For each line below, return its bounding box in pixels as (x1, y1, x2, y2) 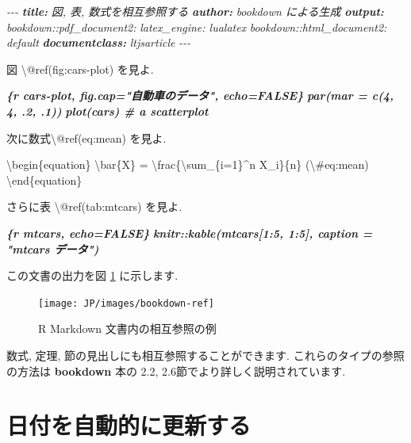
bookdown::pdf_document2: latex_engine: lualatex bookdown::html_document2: (6, 18, 387, 35)
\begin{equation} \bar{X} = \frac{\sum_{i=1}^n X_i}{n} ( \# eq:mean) (6, 156, 369, 173)
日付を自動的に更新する (6, 409, 252, 441)
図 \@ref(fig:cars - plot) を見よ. (6, 60, 154, 77)
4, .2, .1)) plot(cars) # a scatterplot (6, 102, 209, 119)
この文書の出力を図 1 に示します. (6, 267, 179, 284)
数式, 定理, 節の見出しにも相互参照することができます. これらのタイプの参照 (6, 346, 405, 363)
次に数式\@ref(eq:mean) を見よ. (6, 129, 167, 146)
